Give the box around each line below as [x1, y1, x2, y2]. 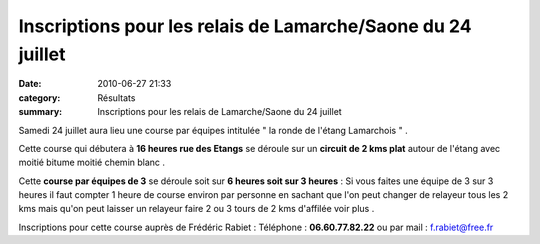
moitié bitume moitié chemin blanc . [18, 156, 165, 169]
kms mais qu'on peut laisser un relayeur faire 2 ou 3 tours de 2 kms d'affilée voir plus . [18, 203, 375, 215]
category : [18, 91, 61, 104]
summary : [18, 106, 63, 118]
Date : [18, 78, 42, 90]
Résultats [97, 91, 136, 104]
